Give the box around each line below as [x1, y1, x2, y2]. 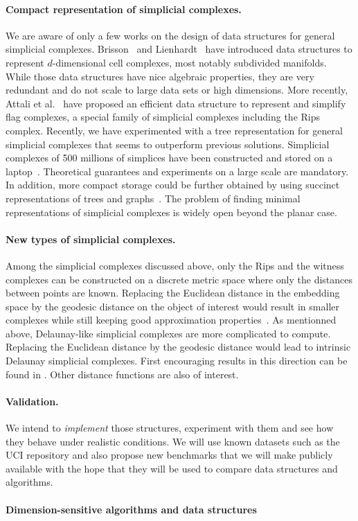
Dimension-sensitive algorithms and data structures [6, 502, 257, 516]
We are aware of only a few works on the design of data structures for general [6, 28, 335, 42]
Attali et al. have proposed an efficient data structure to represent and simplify [6, 96, 346, 110]
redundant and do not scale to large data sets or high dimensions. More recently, [6, 82, 348, 97]
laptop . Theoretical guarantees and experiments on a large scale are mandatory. [6, 164, 349, 178]
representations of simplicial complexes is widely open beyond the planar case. [6, 204, 337, 219]
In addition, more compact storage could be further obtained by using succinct [6, 177, 340, 192]
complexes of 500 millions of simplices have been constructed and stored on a [6, 150, 333, 165]
